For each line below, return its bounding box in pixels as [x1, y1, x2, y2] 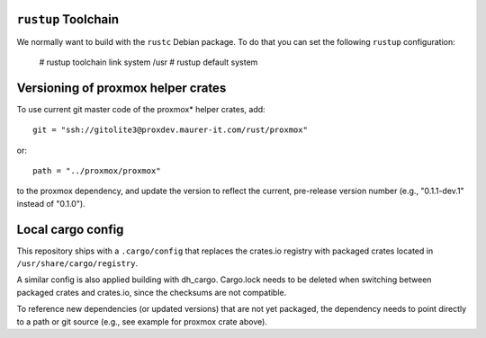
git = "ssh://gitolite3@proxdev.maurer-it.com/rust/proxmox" [32, 125, 308, 135]
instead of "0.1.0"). [16, 198, 85, 209]
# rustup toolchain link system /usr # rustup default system [39, 57, 258, 67]
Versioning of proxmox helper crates [16, 80, 227, 95]
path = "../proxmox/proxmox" [32, 165, 161, 175]
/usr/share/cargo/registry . [16, 258, 139, 269]
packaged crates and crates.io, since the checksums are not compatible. [16, 287, 287, 298]
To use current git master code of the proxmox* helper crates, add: [16, 103, 265, 114]
